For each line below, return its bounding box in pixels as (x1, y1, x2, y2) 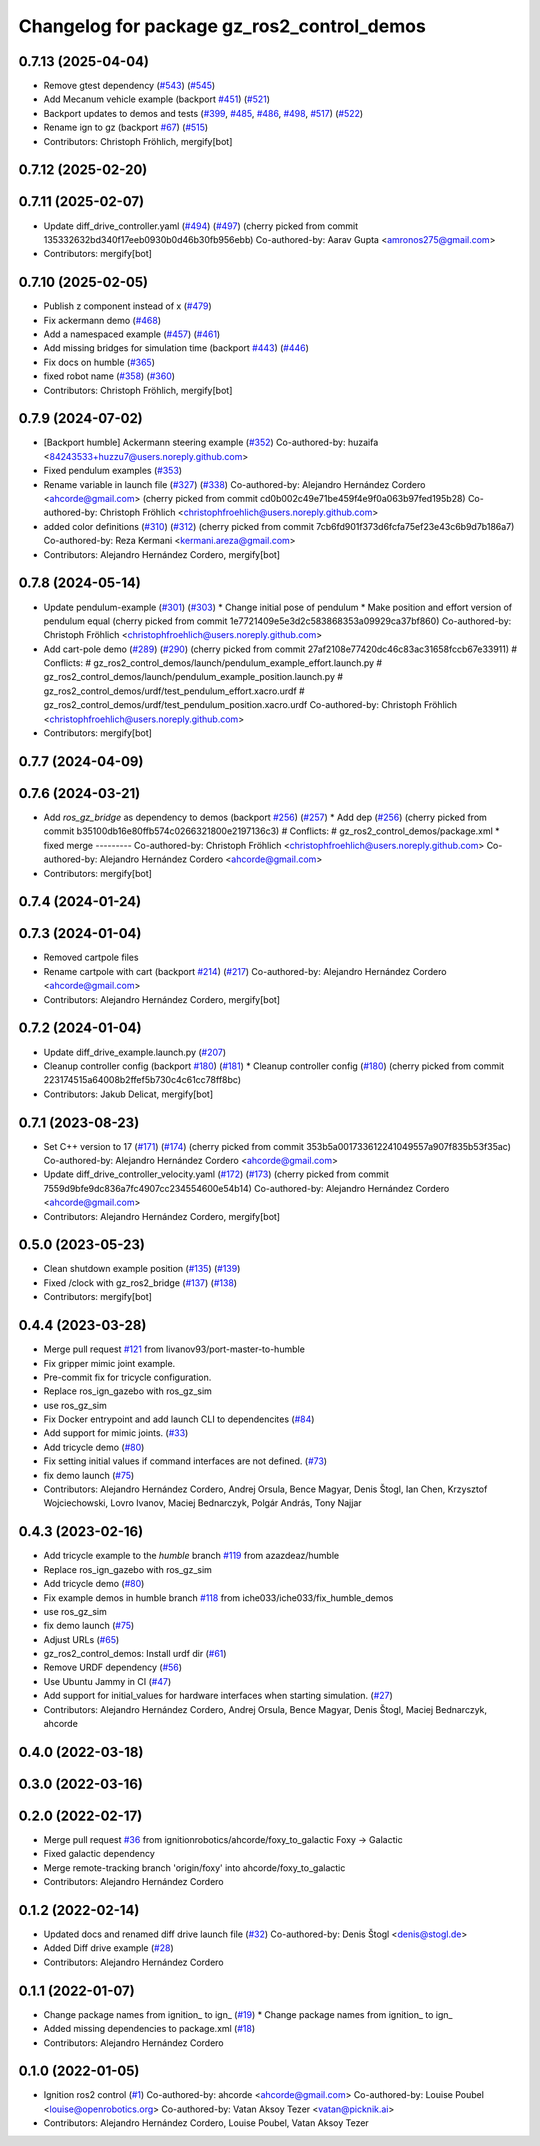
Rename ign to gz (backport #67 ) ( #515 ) (43, 121, 209, 134)
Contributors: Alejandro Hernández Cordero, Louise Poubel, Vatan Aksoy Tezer (43, 2117, 369, 2129)
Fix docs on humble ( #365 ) (43, 356, 155, 368)
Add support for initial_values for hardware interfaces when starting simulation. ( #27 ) (43, 1690, 394, 1702)
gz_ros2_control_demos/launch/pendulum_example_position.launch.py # (43, 671, 344, 683)
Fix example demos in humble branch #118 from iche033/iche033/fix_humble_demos (43, 1591, 394, 1604)
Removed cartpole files (43, 951, 139, 964)
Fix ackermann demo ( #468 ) (43, 314, 162, 326)
